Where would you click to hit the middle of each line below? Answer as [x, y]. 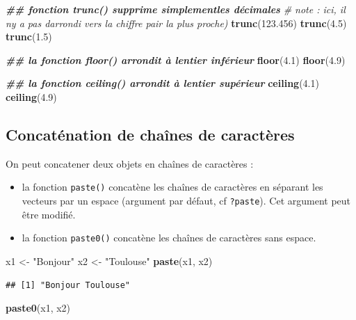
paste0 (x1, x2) [38, 308]
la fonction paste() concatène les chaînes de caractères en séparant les [172, 187]
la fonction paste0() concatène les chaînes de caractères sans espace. [169, 238]
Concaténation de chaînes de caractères [150, 134]
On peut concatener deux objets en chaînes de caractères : [130, 163]
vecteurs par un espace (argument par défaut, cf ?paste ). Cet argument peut [186, 201]
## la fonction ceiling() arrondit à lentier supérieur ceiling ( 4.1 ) [162, 83]
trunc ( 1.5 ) [29, 37]
